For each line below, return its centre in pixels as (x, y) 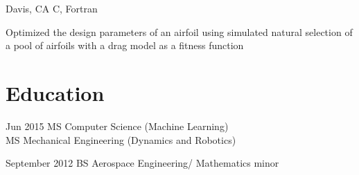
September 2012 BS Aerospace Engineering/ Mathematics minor (142, 163)
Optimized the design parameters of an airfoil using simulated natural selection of (179, 31)
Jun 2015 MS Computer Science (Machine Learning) (117, 126)
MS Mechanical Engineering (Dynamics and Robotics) (121, 139)
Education (55, 92)
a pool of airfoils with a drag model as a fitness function (125, 45)
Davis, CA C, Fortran (52, 8)
